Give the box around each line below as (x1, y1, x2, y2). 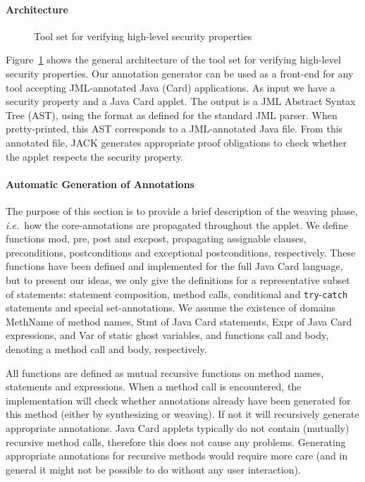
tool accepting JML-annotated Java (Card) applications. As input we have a (6, 80, 335, 94)
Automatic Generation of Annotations (6, 176, 194, 191)
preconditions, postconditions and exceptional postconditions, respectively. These (6, 245, 356, 259)
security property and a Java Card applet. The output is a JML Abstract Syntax (6, 94, 356, 109)
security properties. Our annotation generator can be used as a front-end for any (6, 66, 354, 80)
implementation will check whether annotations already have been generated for (6, 393, 351, 407)
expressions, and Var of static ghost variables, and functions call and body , (6, 328, 329, 342)
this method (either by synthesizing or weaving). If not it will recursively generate (6, 407, 359, 421)
